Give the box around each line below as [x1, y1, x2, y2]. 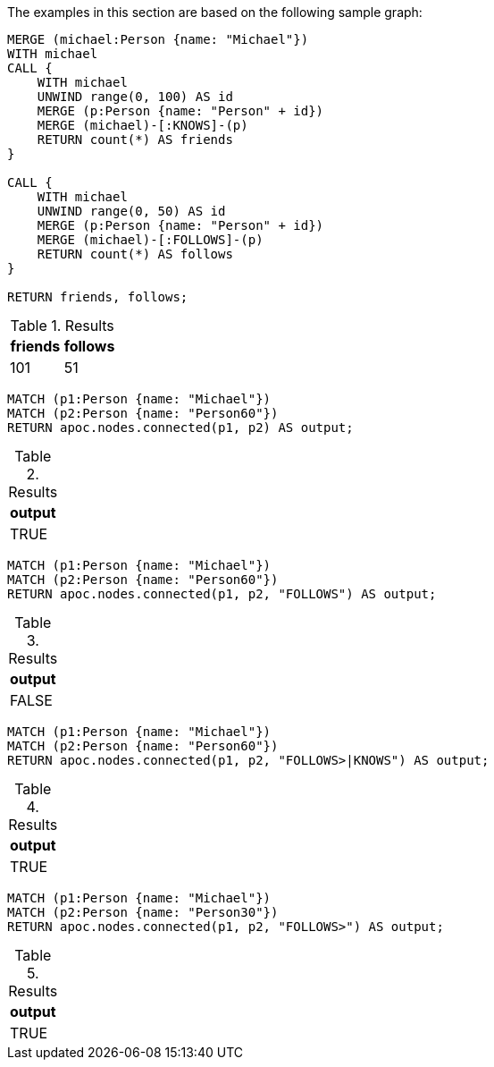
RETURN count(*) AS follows [37, 247, 233, 261]
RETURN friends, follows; [7, 290, 188, 304]
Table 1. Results [10, 317, 114, 334]
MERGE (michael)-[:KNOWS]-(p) [37, 118, 248, 132]
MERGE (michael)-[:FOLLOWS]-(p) [37, 233, 264, 247]
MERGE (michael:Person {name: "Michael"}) [7, 32, 309, 47]
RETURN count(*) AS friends [37, 132, 233, 147]
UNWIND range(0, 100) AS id [37, 89, 233, 104]
